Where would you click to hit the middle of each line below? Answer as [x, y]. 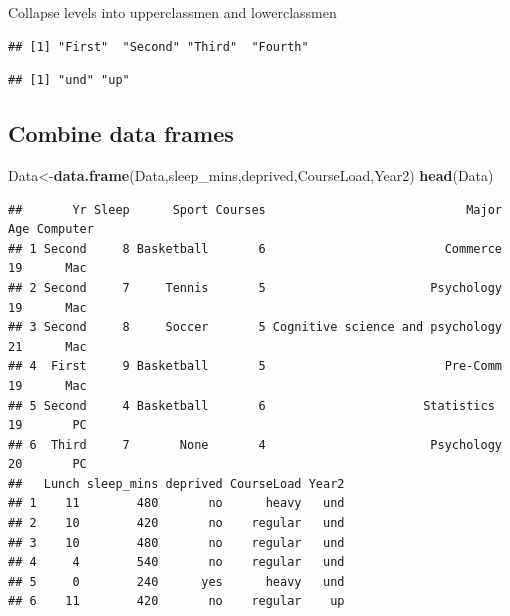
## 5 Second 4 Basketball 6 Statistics [251, 405]
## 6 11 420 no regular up [176, 601]
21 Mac [47, 346]
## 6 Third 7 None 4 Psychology [255, 444]
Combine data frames [121, 133]
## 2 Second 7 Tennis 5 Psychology [255, 287]
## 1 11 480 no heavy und [176, 503]
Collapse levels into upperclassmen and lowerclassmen [172, 12]
